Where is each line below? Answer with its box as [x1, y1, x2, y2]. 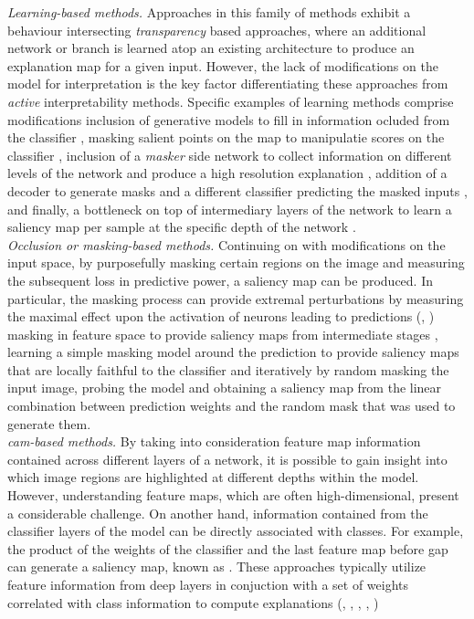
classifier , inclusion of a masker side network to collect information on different [7, 145, 452, 164]
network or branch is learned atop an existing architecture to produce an [7, 38, 415, 58]
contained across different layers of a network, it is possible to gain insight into [7, 449, 448, 468]
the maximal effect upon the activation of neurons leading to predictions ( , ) [7, 307, 435, 326]
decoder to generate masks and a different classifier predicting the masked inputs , [7, 181, 468, 200]
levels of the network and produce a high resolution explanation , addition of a [7, 163, 448, 183]
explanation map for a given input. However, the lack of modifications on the [7, 56, 438, 75]
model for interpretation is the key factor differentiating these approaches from [7, 74, 448, 93]
